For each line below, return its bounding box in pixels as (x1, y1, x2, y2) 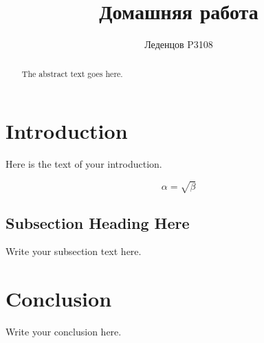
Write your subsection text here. (5, 244, 142, 258)
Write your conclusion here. (5, 324, 122, 339)
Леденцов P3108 (144, 37, 213, 52)
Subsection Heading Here (5, 212, 190, 233)
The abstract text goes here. (21, 67, 123, 79)
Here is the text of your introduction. (5, 157, 162, 171)
